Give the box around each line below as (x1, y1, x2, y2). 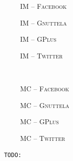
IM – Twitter (20, 50, 63, 60)
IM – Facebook (20, 1, 67, 11)
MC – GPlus (20, 116, 59, 127)
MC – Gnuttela (20, 100, 70, 110)
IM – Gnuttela (20, 17, 67, 27)
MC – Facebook (20, 83, 70, 93)
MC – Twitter (20, 133, 65, 143)
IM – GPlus (20, 34, 57, 44)
